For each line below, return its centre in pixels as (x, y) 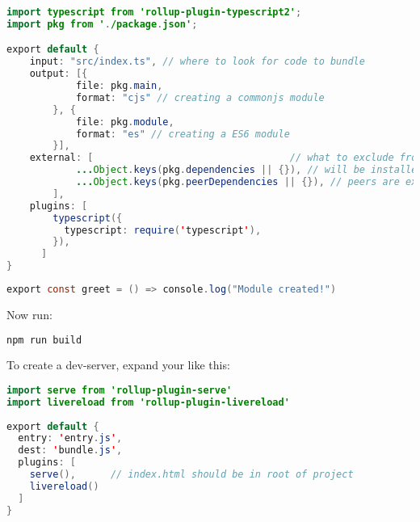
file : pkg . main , (119, 86)
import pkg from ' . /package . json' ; (102, 24)
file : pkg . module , (125, 122)
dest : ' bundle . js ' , (70, 450)
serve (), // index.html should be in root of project (191, 475)
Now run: (29, 314)
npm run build (44, 340)
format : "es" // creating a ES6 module (183, 134)
